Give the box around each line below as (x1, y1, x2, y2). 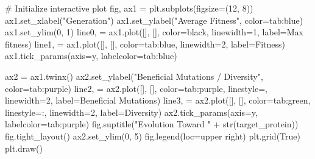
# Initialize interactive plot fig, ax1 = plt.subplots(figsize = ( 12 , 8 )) (5, 2, 253, 14)
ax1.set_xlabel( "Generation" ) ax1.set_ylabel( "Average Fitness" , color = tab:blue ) (5, 13, 303, 26)
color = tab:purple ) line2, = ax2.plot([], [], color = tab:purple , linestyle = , (5, 82, 267, 94)
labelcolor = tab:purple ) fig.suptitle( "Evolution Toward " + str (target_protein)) (5, 118, 299, 130)
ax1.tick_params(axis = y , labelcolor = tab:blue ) (5, 49, 177, 62)
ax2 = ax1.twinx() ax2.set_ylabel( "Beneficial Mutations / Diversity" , (5, 69, 263, 82)
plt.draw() (5, 141, 43, 154)
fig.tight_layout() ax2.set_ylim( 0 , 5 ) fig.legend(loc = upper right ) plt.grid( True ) (5, 129, 300, 142)
